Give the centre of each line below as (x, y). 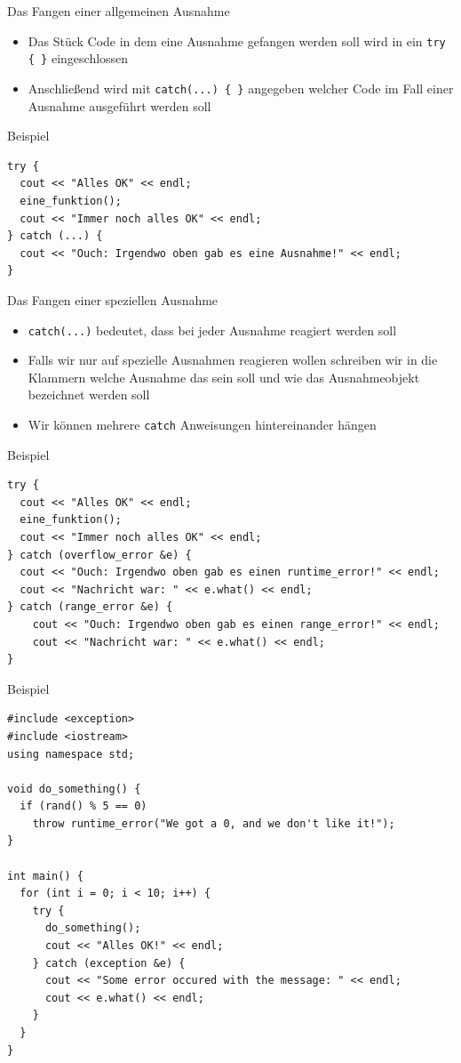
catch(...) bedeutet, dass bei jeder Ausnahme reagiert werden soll (212, 330)
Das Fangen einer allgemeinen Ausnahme (119, 11)
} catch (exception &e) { (109, 963)
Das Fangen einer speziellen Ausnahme (113, 299)
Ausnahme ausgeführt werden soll (119, 105)
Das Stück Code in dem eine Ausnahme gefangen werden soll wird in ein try (237, 40)
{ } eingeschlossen (78, 58)
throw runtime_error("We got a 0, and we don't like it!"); (214, 823)
